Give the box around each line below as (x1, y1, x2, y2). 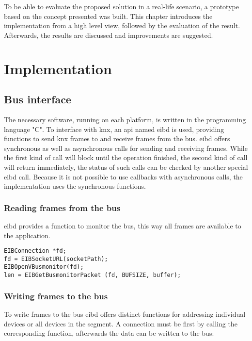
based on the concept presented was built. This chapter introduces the (4, 11, 213, 21)
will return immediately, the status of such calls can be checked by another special (4, 162, 248, 172)
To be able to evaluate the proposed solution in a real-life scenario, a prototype (4, 1, 239, 11)
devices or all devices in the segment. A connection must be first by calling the (4, 318, 237, 328)
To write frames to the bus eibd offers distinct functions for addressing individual (4, 309, 246, 319)
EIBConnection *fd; (4, 247, 66, 255)
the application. (4, 230, 50, 240)
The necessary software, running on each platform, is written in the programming (4, 114, 246, 124)
